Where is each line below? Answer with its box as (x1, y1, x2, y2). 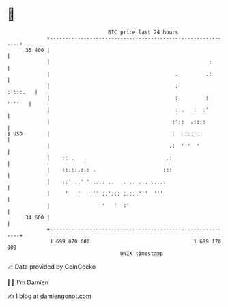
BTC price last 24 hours (108, 29, 179, 36)
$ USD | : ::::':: (7, 130, 203, 137)
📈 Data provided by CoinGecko (7, 263, 96, 271)
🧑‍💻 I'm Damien (7, 278, 49, 286)
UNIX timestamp (119, 250, 164, 257)
